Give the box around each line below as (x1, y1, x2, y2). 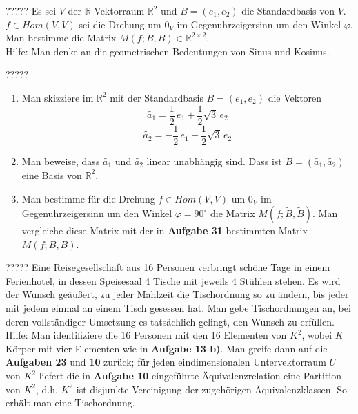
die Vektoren (268, 90, 322, 104)
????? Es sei (6, 3, 57, 17)
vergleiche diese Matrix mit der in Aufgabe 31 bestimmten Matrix (21, 223, 308, 238)
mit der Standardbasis (110, 90, 203, 104)
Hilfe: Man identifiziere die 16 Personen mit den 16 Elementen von (6, 328, 287, 342)
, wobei (301, 328, 332, 342)
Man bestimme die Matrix (6, 30, 117, 45)
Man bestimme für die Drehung (21, 191, 155, 205)
